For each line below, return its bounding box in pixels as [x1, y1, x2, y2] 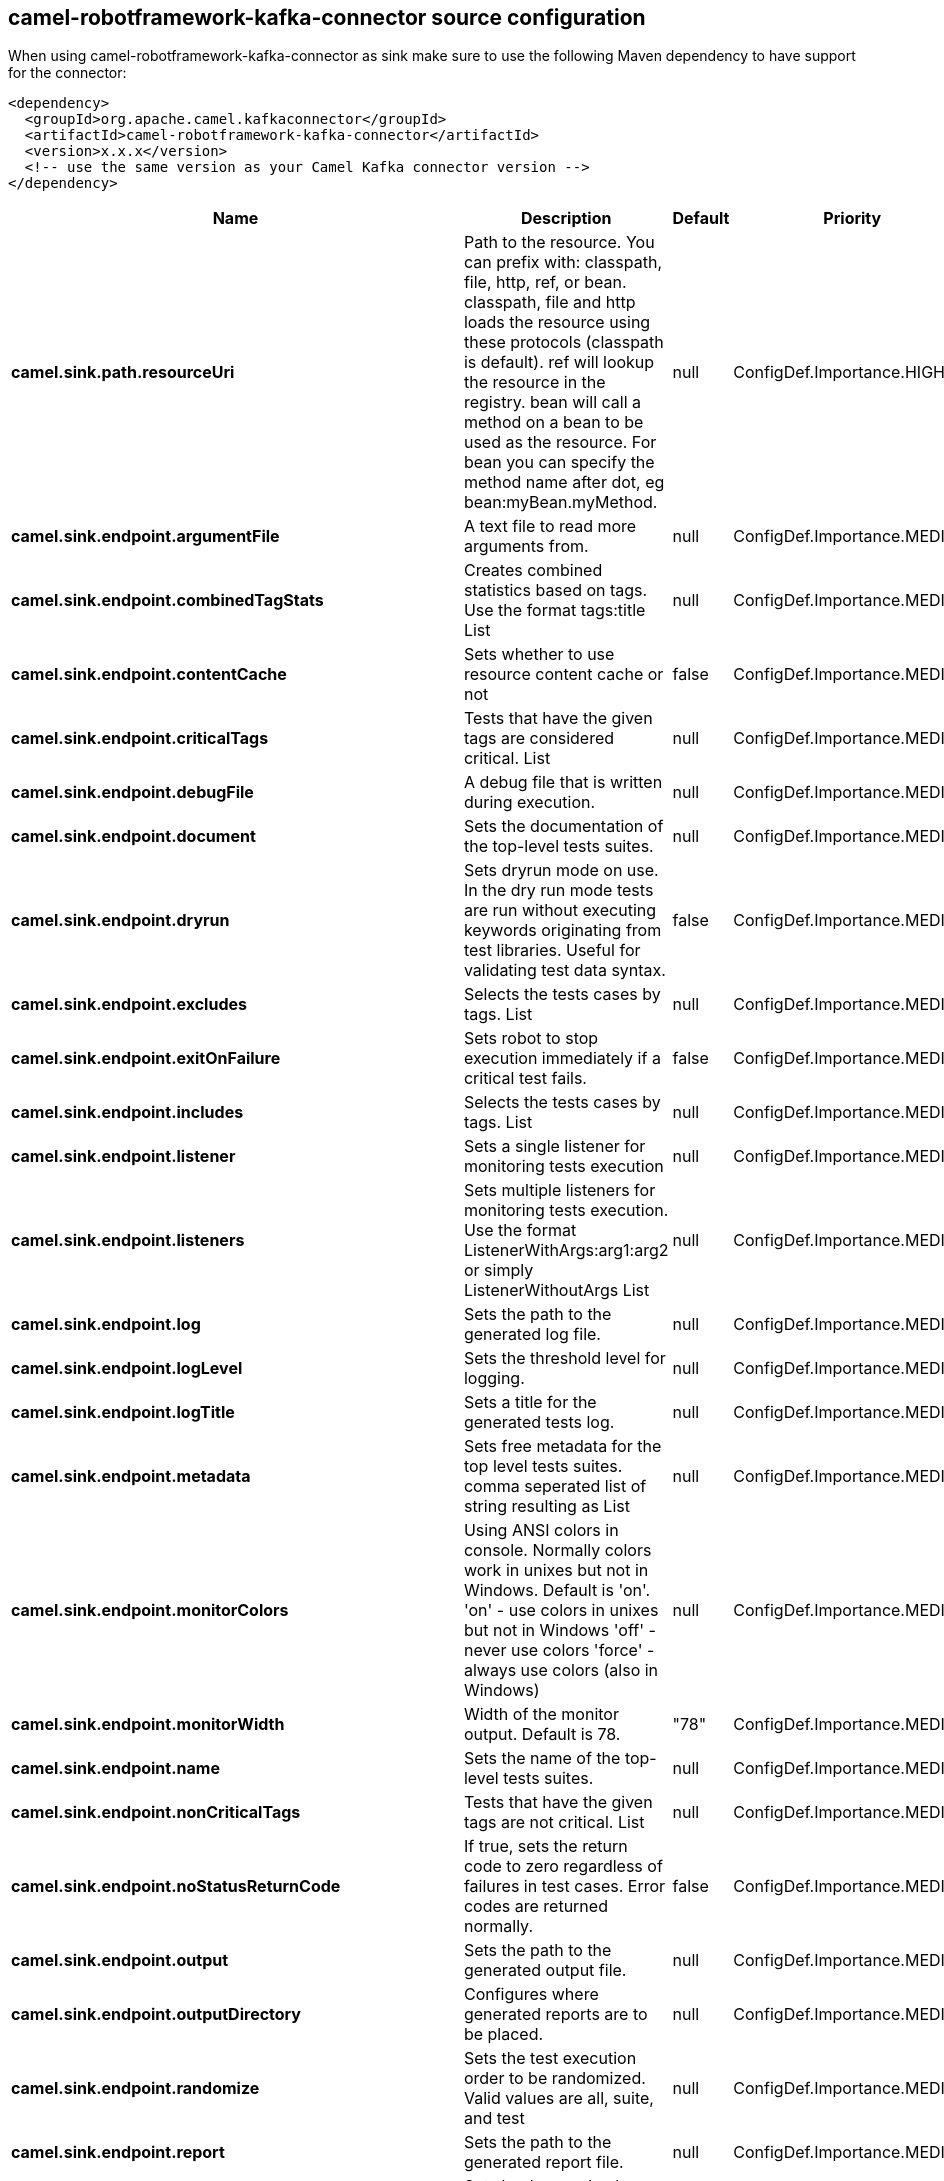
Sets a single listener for [463, 1136, 646, 1157]
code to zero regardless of [463, 1856, 663, 1877]
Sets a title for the [463, 1392, 597, 1413]
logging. [463, 1368, 525, 1389]
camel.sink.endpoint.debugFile [11, 782, 254, 803]
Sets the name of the [463, 1748, 621, 1769]
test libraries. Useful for [463, 940, 641, 961]
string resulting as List [463, 1496, 630, 1517]
